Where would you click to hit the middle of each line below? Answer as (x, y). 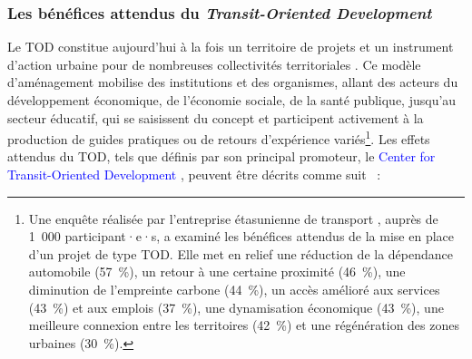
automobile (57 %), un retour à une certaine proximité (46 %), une (217, 272)
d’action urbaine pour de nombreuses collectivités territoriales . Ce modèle (214, 64)
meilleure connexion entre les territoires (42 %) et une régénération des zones (244, 325)
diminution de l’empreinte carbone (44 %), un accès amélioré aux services (234, 289)
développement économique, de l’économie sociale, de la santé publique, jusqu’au (232, 100)
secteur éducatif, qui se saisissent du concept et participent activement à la (216, 117)
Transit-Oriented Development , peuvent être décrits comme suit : (194, 175)
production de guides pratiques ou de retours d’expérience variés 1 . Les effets (219, 137)
